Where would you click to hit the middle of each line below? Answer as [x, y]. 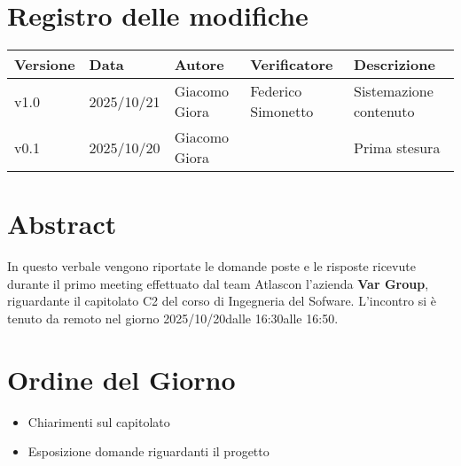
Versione [45, 65]
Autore [199, 65]
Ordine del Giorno [121, 379]
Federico [276, 91]
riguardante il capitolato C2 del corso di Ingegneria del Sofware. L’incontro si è [222, 301]
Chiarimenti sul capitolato [99, 421]
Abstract [62, 224]
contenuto [384, 112]
